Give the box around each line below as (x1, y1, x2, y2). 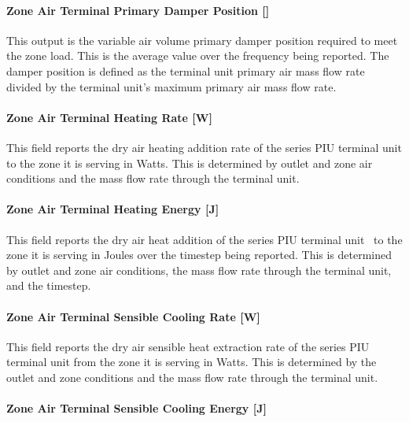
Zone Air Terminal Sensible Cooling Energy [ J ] (6, 400, 267, 416)
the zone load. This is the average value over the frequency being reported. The (6, 47, 389, 64)
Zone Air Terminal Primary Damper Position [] (6, 2, 270, 18)
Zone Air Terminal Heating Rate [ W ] (6, 109, 212, 125)
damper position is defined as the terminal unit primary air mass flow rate (6, 62, 365, 79)
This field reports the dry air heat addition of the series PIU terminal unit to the (6, 231, 403, 247)
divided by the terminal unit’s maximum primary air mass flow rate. (6, 78, 337, 94)
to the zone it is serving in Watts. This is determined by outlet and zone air (6, 154, 373, 171)
